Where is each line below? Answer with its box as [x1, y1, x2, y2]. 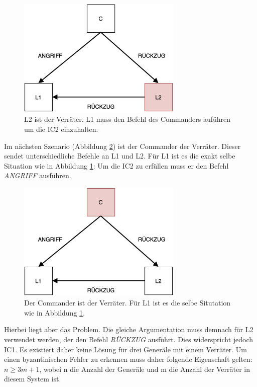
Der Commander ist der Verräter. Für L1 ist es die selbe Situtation [24, 297, 231, 308]
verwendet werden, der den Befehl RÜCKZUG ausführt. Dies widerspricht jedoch [4, 334, 253, 345]
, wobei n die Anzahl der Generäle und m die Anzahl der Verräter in [39, 363, 250, 374]
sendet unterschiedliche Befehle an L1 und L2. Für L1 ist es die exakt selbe [4, 150, 235, 161]
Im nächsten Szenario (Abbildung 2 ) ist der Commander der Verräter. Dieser [4, 140, 241, 151]
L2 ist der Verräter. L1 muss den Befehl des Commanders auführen [24, 114, 231, 124]
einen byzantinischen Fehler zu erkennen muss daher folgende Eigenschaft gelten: [4, 354, 252, 364]
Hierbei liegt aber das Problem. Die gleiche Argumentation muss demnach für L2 [4, 324, 253, 335]
